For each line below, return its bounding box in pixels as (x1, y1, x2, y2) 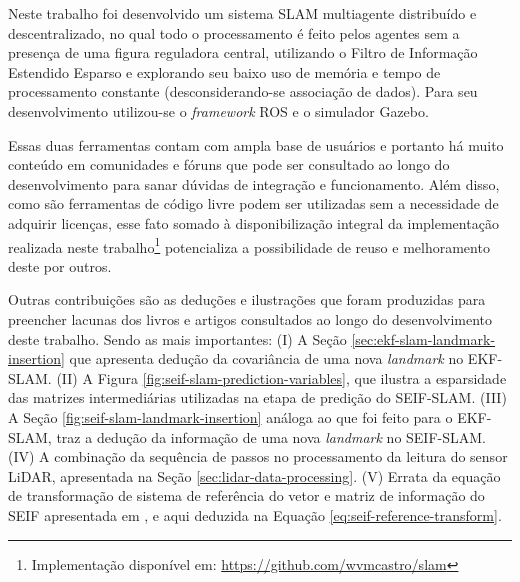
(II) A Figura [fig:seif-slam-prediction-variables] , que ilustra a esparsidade (56, 367, 507, 388)
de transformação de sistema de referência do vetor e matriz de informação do (8, 485, 485, 506)
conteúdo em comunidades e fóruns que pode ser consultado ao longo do (8, 154, 450, 175)
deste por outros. (8, 255, 112, 276)
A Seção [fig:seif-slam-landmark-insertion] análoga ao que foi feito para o (8, 406, 453, 427)
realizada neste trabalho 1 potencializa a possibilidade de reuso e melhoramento (8, 233, 490, 257)
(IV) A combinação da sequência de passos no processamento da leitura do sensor (8, 446, 508, 467)
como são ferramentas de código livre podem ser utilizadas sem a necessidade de (8, 193, 499, 214)
